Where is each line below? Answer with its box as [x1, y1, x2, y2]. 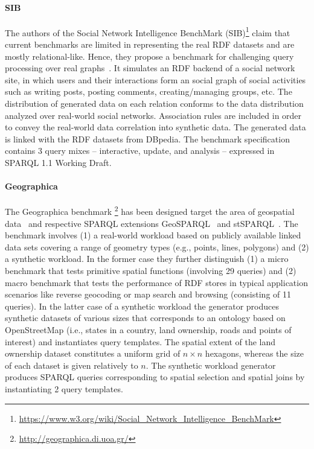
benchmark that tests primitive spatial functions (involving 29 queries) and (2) [5, 264, 296, 276]
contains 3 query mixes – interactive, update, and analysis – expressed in [5, 144, 275, 157]
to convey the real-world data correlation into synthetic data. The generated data [5, 121, 306, 133]
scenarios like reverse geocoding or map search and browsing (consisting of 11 [5, 288, 292, 301]
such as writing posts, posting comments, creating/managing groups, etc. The [5, 85, 292, 98]
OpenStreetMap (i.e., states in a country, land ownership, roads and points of [5, 323, 292, 336]
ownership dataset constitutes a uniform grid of [5, 347, 181, 360]
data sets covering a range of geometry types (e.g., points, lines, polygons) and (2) [5, 240, 309, 253]
